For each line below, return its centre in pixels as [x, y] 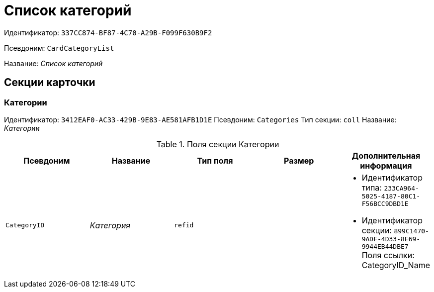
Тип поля [215, 160]
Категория [110, 225]
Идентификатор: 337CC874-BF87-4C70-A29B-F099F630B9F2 [108, 32]
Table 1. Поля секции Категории [218, 144]
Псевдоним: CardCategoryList [59, 48]
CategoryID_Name [396, 265]
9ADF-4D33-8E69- [391, 239]
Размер [299, 160]
